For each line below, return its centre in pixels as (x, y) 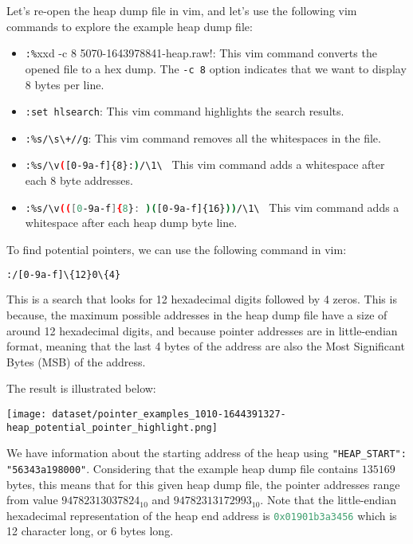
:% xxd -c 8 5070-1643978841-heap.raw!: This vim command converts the (201, 53)
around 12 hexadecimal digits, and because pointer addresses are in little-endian (202, 330)
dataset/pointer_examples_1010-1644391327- (169, 414)
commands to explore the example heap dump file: (130, 26)
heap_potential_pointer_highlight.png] (112, 427)
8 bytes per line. (65, 84)
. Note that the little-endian (328, 500)
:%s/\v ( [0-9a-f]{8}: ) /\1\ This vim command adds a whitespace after (205, 164)
